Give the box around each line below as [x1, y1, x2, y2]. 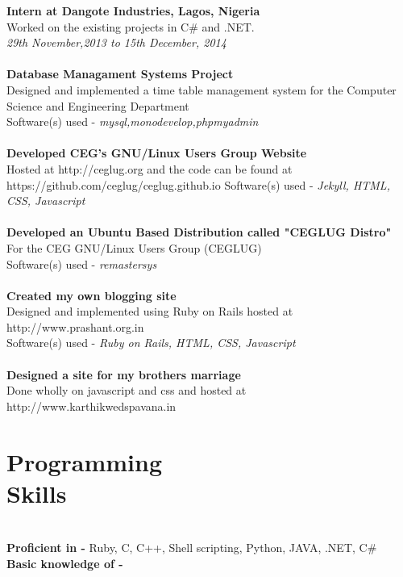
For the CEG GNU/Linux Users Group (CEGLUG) [6, 239, 262, 256]
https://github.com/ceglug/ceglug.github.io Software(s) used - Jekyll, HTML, [6, 176, 390, 193]
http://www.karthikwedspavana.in [6, 397, 177, 414]
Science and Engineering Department [6, 97, 189, 114]
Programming [6, 445, 162, 478]
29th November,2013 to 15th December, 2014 [6, 34, 226, 51]
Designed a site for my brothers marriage [6, 366, 241, 383]
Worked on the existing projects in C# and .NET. [6, 18, 255, 35]
